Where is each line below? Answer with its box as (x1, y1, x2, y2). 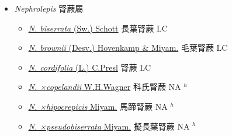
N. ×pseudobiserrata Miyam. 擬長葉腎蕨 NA (28, 120, 190, 132)
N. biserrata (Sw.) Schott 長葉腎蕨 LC (28, 22, 168, 34)
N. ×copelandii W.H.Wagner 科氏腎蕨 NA (28, 81, 181, 93)
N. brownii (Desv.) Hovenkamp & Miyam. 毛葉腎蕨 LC (28, 41, 228, 54)
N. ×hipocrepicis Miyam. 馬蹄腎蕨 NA (28, 100, 168, 112)
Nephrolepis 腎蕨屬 (14, 2, 84, 14)
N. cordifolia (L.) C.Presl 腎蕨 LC (28, 61, 151, 73)
